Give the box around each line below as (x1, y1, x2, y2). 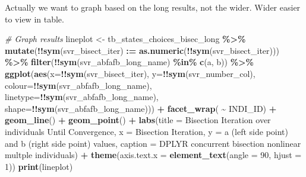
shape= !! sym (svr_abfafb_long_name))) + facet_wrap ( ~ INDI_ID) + (5, 102, 277, 114)
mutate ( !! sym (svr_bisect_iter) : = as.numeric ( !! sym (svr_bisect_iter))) (5, 44, 279, 56)
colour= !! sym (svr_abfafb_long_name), (5, 79, 152, 91)
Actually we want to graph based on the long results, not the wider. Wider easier (5, 1, 301, 13)
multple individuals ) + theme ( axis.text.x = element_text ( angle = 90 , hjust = (5, 149, 302, 161)
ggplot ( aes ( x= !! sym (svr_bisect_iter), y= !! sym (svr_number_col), (5, 67, 255, 79)
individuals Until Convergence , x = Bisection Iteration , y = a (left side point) (5, 125, 288, 137)
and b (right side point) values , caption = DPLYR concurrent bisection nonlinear (5, 137, 301, 149)
